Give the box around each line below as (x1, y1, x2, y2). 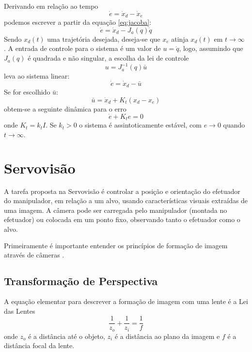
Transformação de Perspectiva (4, 273, 158, 288)
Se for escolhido (4, 87, 50, 97)
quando (223, 120, 245, 130)
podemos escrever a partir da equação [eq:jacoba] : (4, 17, 152, 27)
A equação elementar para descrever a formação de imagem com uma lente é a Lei (4, 296, 248, 306)
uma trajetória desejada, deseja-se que (47, 33, 160, 44)
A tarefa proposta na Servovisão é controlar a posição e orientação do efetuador (4, 186, 240, 196)
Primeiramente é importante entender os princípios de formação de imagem (4, 240, 228, 250)
